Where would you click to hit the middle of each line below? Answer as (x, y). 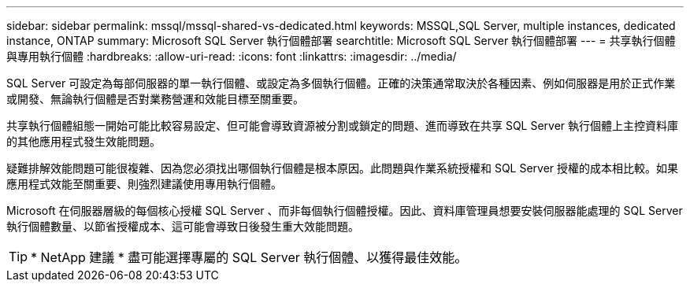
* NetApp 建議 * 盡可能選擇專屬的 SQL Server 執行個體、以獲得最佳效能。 (249, 257)
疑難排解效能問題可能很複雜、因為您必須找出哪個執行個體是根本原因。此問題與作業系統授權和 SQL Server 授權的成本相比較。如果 (343, 168)
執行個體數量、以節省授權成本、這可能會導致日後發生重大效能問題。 (183, 226)
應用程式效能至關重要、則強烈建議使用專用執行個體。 (144, 184)
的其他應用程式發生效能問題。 (83, 141)
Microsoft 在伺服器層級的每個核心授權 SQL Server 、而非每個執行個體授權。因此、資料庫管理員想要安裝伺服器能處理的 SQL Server (345, 210)
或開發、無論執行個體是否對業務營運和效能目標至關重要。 (155, 99)
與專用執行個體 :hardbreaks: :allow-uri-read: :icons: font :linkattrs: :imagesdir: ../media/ (232, 56)
